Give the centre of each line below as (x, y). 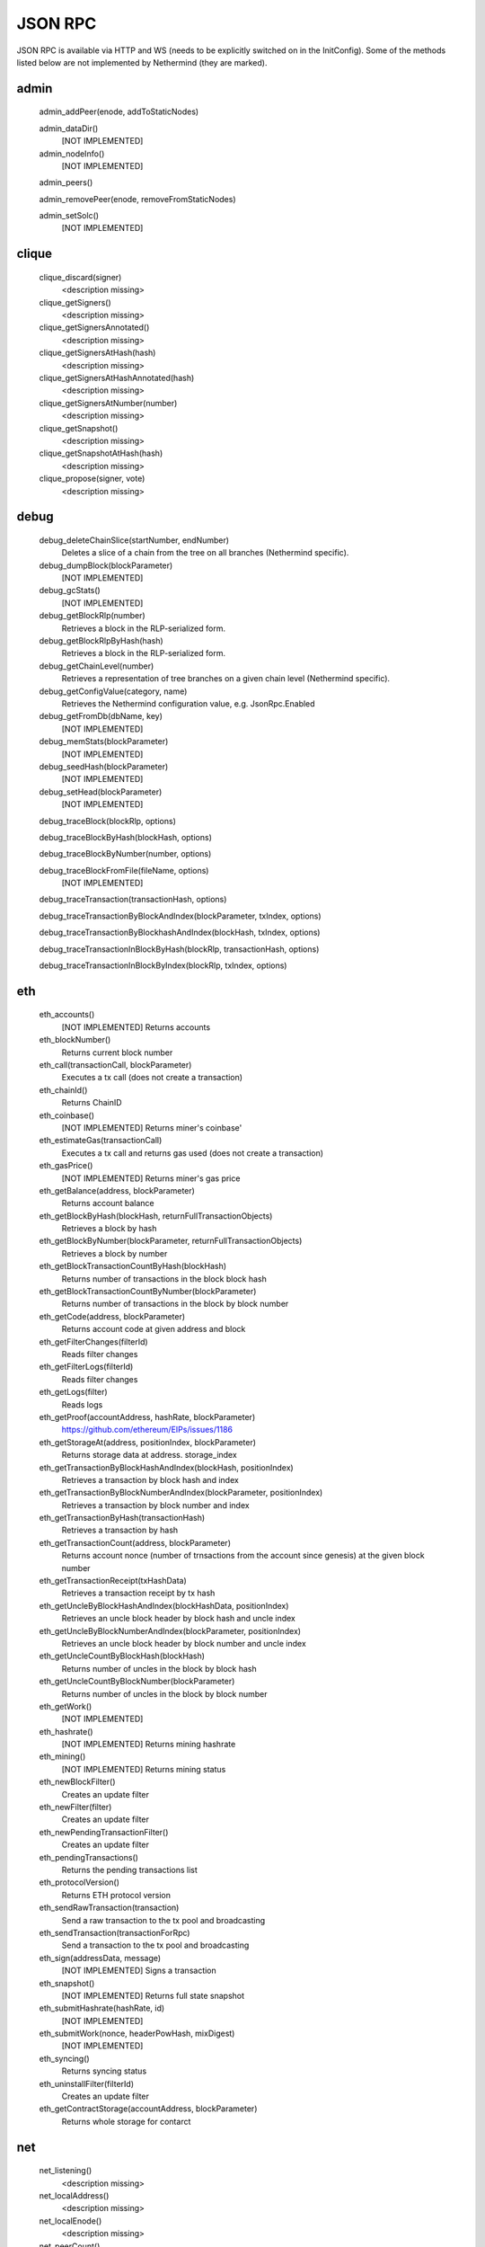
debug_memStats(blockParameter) (104, 742)
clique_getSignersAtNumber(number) (108, 403)
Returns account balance (108, 1203)
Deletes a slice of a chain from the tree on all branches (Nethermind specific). (205, 553)
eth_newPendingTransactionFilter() (104, 1832)
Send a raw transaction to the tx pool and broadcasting (163, 1920)
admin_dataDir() (69, 128)
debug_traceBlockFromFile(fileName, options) (124, 870)
